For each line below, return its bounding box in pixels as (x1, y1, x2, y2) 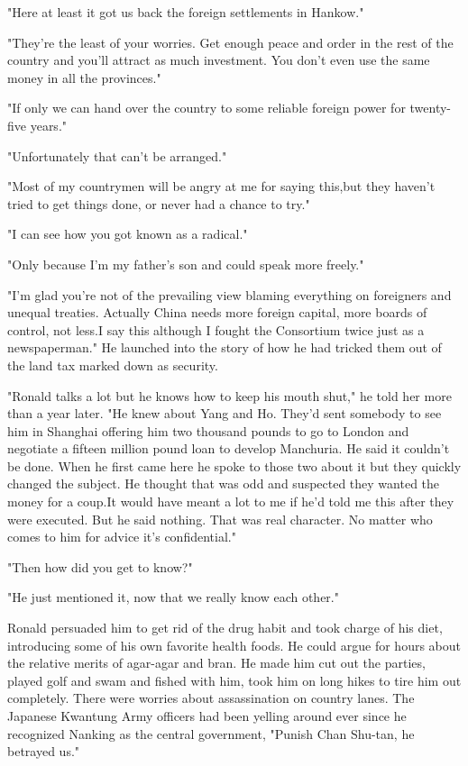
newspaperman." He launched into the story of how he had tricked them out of (7, 338, 442, 357)
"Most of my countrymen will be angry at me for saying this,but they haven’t (7, 177, 436, 196)
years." (30, 115, 68, 134)
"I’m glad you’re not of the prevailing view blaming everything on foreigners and (7, 285, 452, 304)
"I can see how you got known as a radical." (7, 224, 248, 243)
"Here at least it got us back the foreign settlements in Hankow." (7, 3, 364, 21)
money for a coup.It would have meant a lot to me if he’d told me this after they (7, 492, 454, 511)
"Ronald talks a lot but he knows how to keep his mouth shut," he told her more (7, 386, 452, 405)
